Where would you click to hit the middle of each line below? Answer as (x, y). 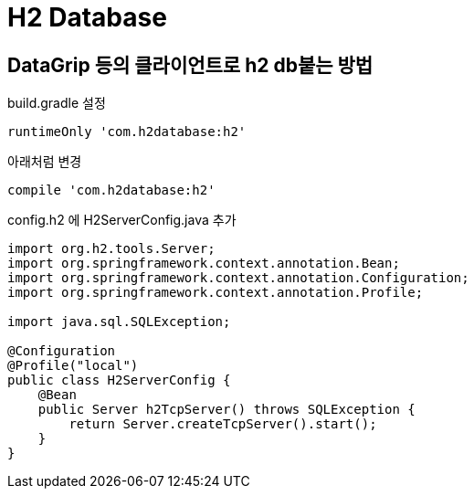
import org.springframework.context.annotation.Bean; (204, 264)
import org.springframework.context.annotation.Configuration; (238, 278)
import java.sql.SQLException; (119, 322)
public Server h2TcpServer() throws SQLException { (226, 410)
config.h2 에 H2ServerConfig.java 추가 (122, 220)
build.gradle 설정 (57, 103)
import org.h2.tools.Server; (111, 249)
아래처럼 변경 (45, 162)
